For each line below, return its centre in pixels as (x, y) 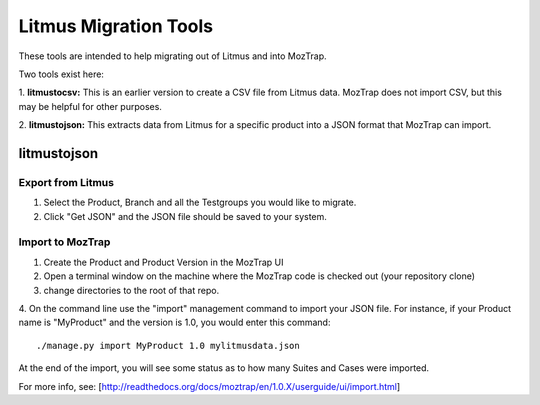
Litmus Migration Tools (116, 26)
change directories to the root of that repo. (131, 290)
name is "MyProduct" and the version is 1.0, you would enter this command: (174, 322)
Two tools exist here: (61, 74)
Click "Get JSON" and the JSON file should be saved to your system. (185, 216)
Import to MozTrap (64, 242)
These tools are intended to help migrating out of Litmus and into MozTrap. (172, 56)
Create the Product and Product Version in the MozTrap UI (163, 262)
